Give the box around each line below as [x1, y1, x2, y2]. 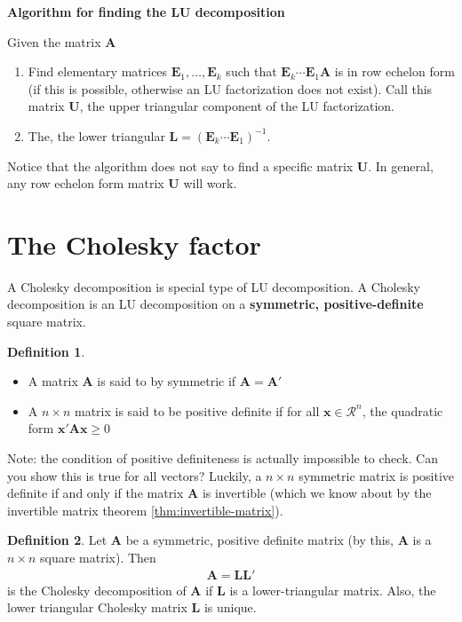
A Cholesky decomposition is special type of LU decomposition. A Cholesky [7, 277, 420, 295]
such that [226, 62, 277, 81]
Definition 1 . [7, 342, 85, 360]
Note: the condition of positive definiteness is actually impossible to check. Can [7, 449, 439, 468]
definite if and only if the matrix [7, 484, 184, 502]
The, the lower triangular [28, 126, 165, 145]
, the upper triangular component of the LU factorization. [79, 97, 395, 115]
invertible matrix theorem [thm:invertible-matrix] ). [7, 500, 283, 519]
